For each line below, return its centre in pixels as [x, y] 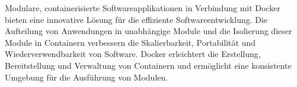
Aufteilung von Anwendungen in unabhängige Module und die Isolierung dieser [148, 31]
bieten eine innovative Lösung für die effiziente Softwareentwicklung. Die [136, 19]
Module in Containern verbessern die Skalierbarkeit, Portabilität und [130, 42]
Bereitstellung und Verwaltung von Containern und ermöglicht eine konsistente [148, 65]
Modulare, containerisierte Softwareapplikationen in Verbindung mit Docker [143, 8]
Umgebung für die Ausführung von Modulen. [87, 77]
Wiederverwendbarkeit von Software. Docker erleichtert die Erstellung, [133, 54]
